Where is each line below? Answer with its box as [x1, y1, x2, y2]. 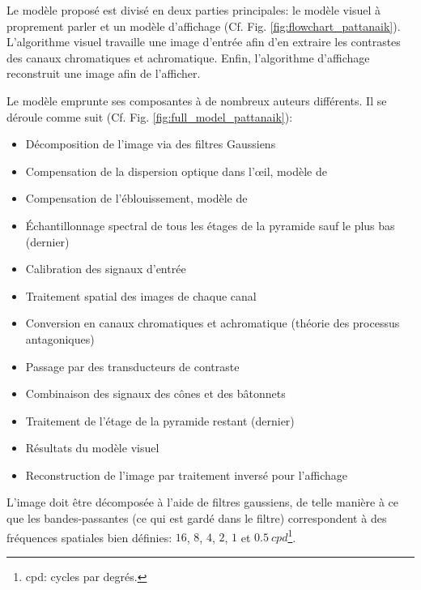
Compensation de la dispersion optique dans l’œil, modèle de [25, 162, 327, 179]
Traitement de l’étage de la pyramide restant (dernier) [25, 412, 295, 429]
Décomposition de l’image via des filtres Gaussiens [25, 135, 276, 152]
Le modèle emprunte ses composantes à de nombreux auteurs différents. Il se [6, 92, 387, 109]
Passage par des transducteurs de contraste [25, 357, 240, 374]
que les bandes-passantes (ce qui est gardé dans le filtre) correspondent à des [6, 510, 387, 527]
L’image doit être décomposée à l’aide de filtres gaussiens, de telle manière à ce [6, 494, 398, 511]
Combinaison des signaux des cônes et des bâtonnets [25, 385, 286, 402]
